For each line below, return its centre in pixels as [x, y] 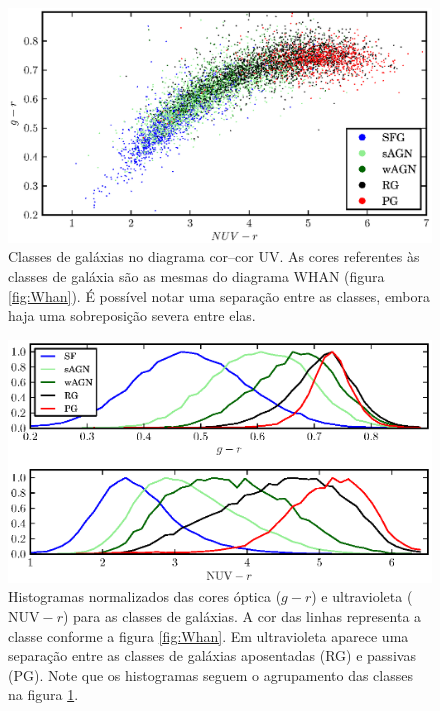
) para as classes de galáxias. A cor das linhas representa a [242, 615]
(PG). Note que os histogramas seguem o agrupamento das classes [210, 674]
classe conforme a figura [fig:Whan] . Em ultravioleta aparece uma [208, 635]
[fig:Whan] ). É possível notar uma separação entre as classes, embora [219, 295]
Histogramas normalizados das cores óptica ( [145, 596]
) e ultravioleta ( [362, 596]
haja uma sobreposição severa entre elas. [132, 315]
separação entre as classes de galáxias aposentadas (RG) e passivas [212, 655]
